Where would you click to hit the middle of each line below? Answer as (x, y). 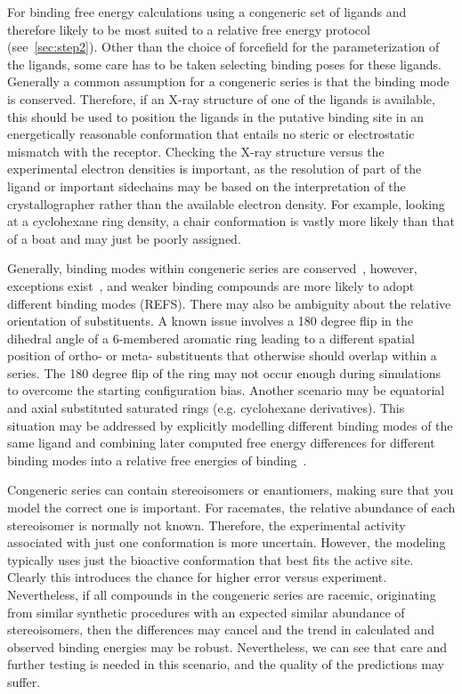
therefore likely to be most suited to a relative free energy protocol (189, 29)
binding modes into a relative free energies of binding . (157, 460)
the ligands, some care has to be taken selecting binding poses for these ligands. (224, 64)
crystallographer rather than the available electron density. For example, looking (226, 203)
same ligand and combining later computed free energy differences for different (221, 443)
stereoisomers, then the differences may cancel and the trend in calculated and (221, 629)
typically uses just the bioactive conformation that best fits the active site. (211, 559)
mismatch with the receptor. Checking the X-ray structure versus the (196, 151)
